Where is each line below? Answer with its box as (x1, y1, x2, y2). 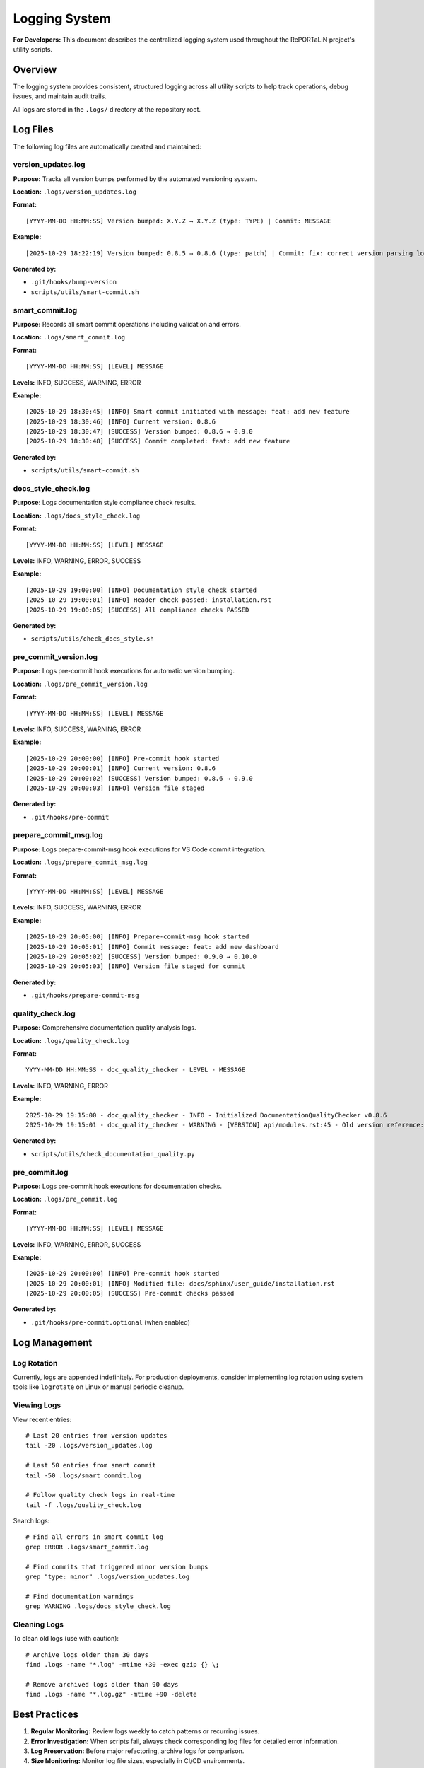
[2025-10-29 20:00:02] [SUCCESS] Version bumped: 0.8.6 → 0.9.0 (25, 774, 254, 782)
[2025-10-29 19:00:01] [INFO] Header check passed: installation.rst (25, 596, 272, 604)
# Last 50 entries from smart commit (25, 1461, 157, 1470)
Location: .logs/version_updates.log (13, 187, 137, 196)
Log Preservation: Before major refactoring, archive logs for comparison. (30, 1747, 245, 1755)
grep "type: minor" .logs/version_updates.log (25, 1573, 190, 1581)
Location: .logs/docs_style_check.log (13, 511, 141, 520)
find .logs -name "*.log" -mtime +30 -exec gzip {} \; (25, 1661, 220, 1669)
